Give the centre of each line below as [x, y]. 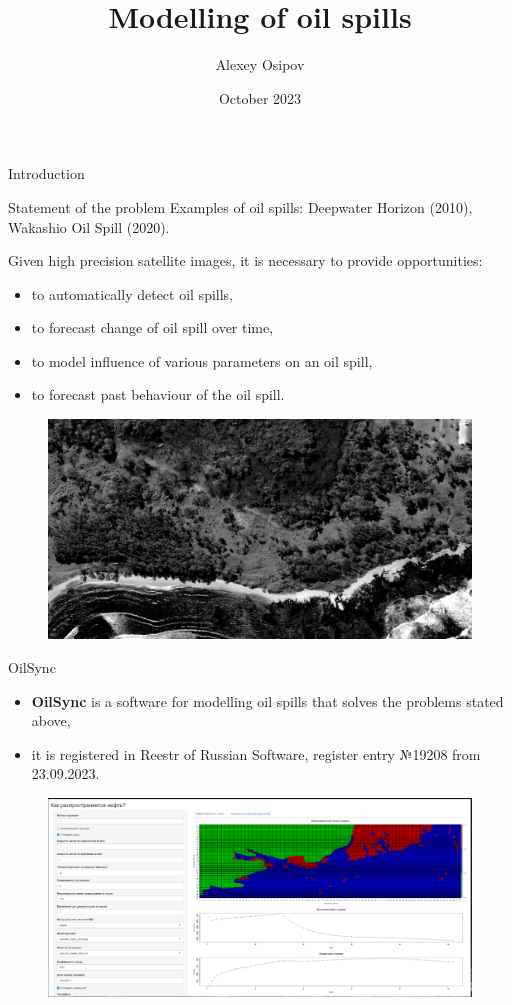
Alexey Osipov [260, 64]
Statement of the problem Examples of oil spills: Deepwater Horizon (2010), [240, 206]
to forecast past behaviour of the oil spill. [158, 394]
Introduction [46, 173]
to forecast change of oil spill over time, [152, 327]
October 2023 [260, 97]
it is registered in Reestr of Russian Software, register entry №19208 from [256, 753]
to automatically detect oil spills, [132, 293]
